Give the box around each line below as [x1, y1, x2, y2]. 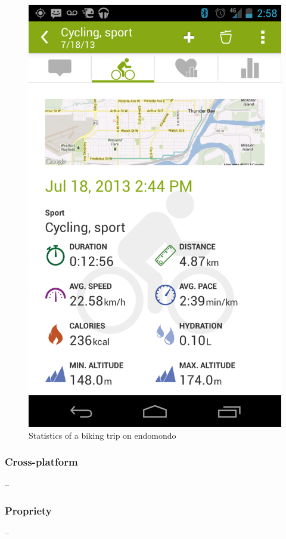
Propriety [5, 503, 52, 518]
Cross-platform [5, 454, 78, 469]
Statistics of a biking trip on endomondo [29, 429, 176, 441]
